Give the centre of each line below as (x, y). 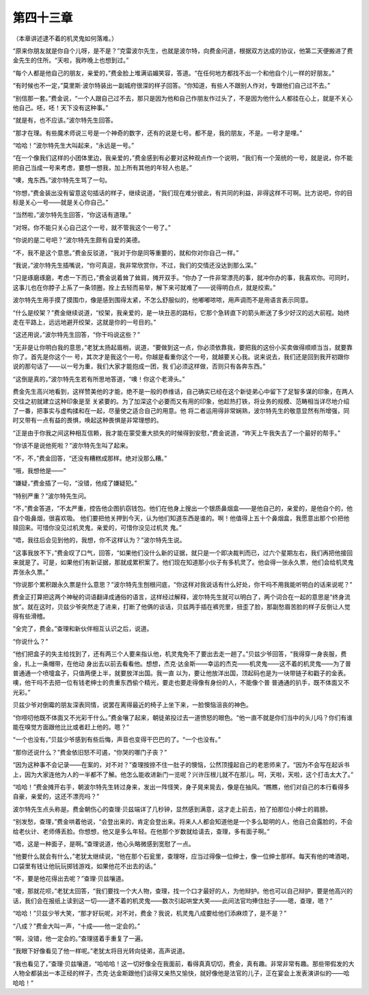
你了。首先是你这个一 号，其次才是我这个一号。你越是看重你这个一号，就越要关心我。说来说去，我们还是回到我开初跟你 (181, 357)
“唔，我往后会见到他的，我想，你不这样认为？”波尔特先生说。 (99, 540)
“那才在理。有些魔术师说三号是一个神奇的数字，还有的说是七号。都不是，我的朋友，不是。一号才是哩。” (158, 133)
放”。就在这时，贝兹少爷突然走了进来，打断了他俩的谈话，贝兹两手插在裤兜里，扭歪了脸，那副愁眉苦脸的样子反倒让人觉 (182, 607)
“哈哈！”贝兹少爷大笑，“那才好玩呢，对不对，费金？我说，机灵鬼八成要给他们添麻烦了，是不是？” (150, 914)
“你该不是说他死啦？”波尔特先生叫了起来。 (72, 446)
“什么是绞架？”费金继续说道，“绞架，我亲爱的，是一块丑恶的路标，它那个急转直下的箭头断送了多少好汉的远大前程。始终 (181, 312)
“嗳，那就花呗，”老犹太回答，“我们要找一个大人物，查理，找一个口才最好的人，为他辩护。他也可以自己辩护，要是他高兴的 (183, 891)
